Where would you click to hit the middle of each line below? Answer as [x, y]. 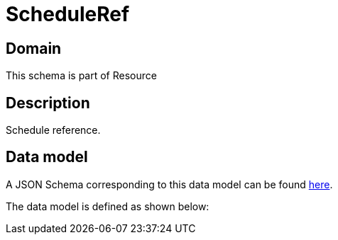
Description [48, 103]
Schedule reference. [53, 130]
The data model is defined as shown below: [108, 206]
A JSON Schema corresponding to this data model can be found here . [169, 184]
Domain [34, 48]
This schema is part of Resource [81, 76]
